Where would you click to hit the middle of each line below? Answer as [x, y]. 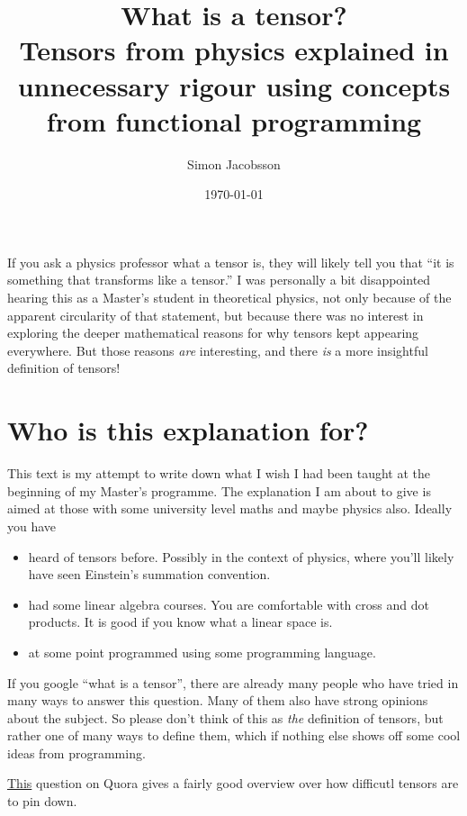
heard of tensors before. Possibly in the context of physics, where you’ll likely [241, 556]
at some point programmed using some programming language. [202, 652]
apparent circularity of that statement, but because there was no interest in [216, 315]
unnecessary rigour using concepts [234, 85]
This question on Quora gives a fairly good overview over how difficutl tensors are [233, 783]
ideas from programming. [76, 753]
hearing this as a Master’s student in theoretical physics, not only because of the [229, 298]
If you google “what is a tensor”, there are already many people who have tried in [233, 682]
